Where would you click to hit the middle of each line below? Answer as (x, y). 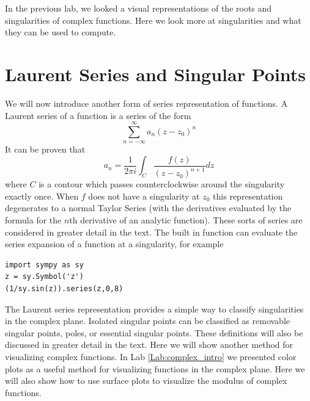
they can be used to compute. (61, 32)
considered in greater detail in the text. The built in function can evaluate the (151, 232)
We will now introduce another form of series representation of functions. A (146, 103)
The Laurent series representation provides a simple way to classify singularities (154, 309)
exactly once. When (42, 196)
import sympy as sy (44, 265)
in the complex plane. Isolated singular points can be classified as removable (148, 321)
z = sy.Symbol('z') (44, 277)
